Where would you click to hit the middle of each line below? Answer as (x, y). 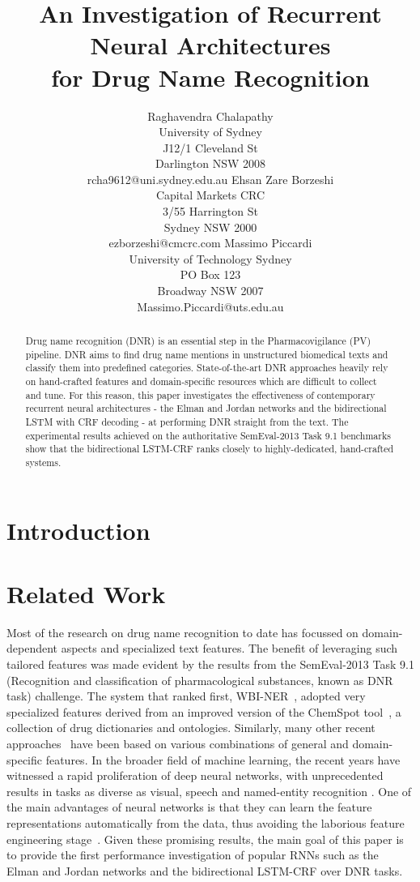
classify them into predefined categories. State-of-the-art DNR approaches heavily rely (207, 368)
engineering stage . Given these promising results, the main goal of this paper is (205, 839)
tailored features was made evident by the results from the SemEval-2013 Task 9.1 (210, 664)
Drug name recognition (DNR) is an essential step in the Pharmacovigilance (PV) (198, 341)
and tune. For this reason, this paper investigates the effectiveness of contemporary (200, 394)
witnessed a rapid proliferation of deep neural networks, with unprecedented (195, 775)
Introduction (78, 530)
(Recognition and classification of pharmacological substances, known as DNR (200, 680)
